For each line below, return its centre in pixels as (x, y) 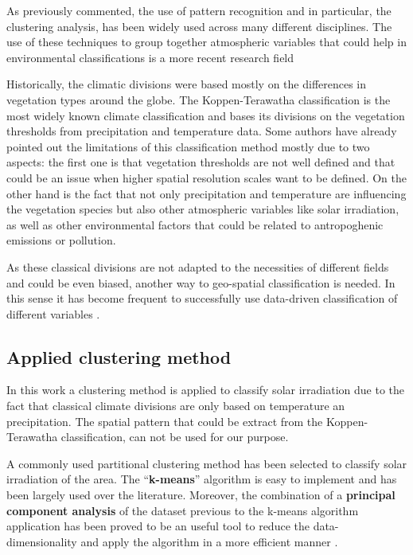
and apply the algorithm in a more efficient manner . (209, 541)
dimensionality (42, 541)
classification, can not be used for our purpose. (175, 437)
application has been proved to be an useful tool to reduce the (158, 526)
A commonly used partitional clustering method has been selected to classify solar (207, 463)
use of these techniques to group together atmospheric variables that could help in (206, 42)
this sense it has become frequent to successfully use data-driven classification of (202, 298)
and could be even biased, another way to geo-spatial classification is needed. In (201, 282)
